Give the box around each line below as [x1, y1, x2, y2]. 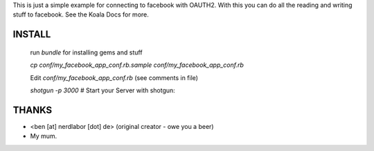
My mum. [30, 132, 57, 141]
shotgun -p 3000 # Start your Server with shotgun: [30, 86, 176, 94]
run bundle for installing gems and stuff [30, 48, 143, 57]
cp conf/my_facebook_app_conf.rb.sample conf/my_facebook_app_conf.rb [30, 61, 244, 69]
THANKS [12, 104, 53, 116]
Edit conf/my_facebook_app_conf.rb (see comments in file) [30, 73, 199, 82]
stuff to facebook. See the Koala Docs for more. [12, 10, 149, 19]
